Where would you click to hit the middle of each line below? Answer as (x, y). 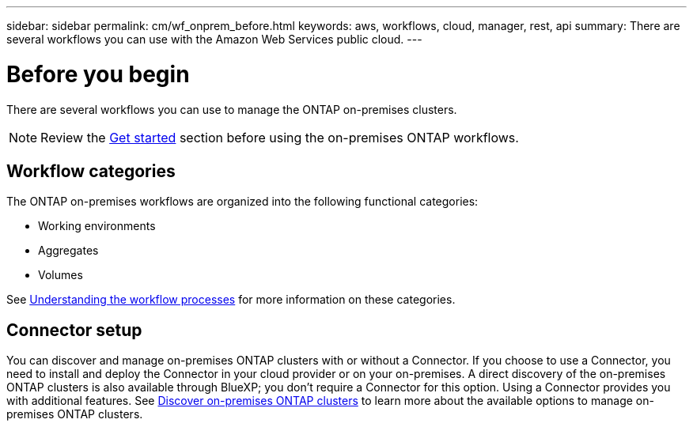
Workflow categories (91, 171)
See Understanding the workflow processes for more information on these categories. (231, 300)
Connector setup (74, 330)
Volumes (61, 275)
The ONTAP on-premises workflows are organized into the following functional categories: (242, 202)
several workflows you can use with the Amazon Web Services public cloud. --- (214, 39)
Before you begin (98, 74)
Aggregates (68, 251)
